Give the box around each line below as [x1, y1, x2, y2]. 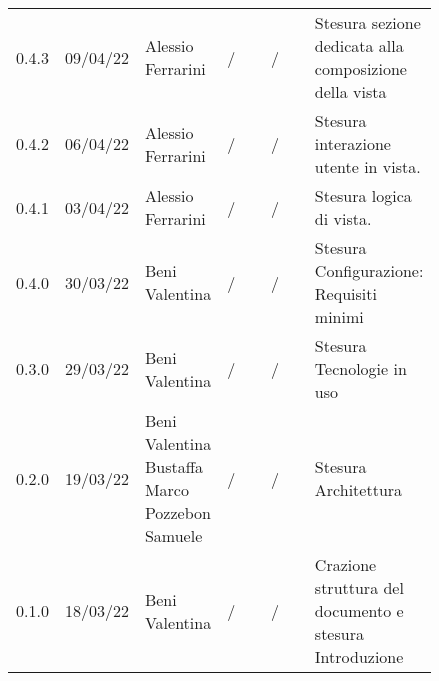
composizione [314, 57, 407, 80]
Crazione [314, 553, 377, 576]
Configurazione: [314, 259, 424, 282]
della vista [314, 80, 387, 103]
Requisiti [314, 282, 377, 305]
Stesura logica [314, 184, 412, 207]
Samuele [144, 524, 203, 547]
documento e [314, 599, 404, 622]
